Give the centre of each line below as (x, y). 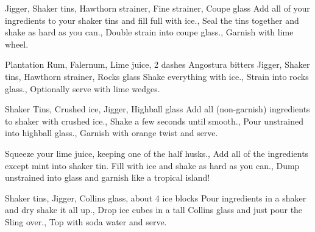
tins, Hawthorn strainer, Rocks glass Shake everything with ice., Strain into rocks (157, 76)
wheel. (17, 44)
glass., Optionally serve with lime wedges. (83, 88)
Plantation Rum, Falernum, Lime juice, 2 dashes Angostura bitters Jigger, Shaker (157, 64)
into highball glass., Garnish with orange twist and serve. (111, 133)
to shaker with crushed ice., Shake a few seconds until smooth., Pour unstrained (154, 121)
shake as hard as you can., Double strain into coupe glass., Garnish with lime (149, 32)
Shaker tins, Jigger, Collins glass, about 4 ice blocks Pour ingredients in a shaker (156, 198)
